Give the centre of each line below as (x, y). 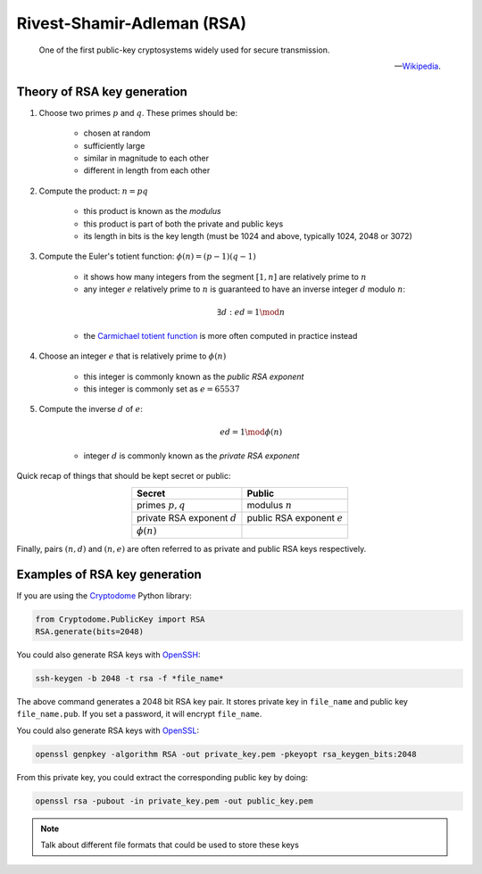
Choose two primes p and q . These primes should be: (138, 112)
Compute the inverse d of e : (91, 409)
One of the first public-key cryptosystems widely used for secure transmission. (184, 50)
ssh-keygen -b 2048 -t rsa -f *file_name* (129, 679)
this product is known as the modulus (153, 211)
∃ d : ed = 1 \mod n (251, 313)
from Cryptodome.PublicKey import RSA (120, 619)
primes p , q (162, 505)
